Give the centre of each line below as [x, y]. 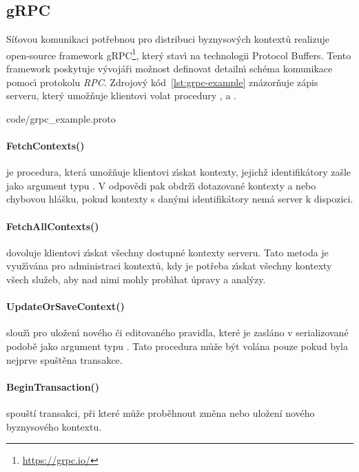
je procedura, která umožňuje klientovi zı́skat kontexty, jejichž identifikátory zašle [179, 172]
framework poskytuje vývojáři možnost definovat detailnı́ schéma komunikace [170, 69]
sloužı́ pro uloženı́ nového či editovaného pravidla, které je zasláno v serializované [177, 332]
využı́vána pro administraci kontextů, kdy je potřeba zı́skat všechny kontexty [169, 266]
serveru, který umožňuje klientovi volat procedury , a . [121, 95]
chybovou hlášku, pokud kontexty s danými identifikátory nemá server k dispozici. [180, 199]
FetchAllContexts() [53, 226]
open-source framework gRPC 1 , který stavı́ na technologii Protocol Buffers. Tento [179, 54]
